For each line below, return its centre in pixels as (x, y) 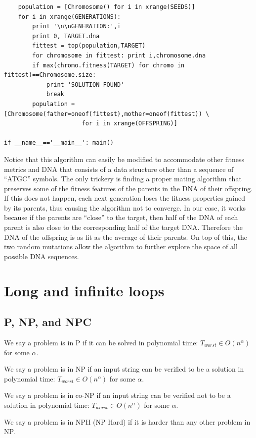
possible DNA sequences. (42, 256)
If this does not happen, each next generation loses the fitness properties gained (125, 198)
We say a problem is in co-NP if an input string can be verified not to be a (117, 395)
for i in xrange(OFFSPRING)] (129, 124)
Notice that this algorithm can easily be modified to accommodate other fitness (124, 159)
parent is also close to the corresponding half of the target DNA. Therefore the (123, 227)
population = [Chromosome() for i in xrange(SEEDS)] (107, 7)
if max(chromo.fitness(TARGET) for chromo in (108, 65)
